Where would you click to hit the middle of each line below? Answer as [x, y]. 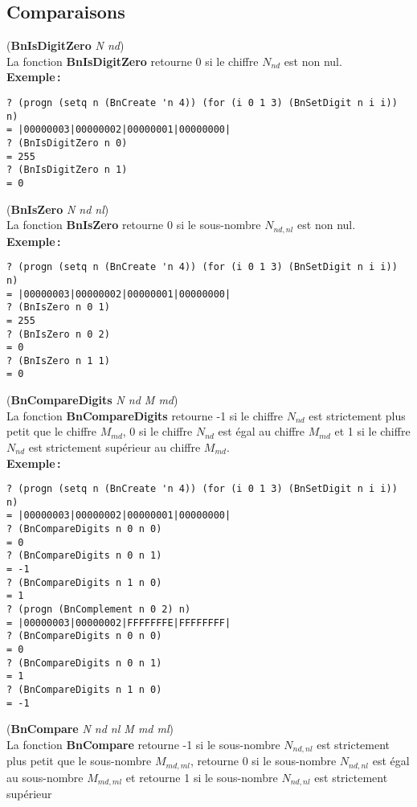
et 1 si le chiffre [372, 431]
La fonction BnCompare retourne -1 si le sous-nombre [143, 744]
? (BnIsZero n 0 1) [58, 307]
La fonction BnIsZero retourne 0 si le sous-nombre [134, 225]
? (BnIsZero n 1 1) [58, 360]
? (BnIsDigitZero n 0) [67, 143]
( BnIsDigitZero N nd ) [65, 45]
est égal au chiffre [262, 431]
